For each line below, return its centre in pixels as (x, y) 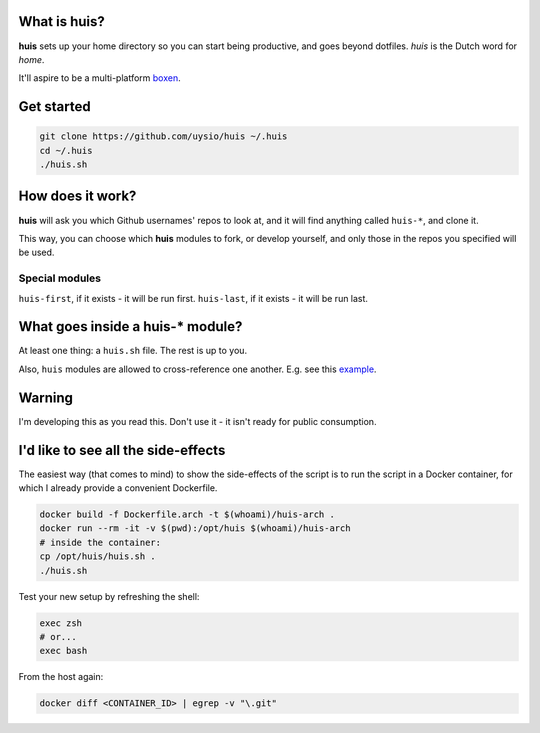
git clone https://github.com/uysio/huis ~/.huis (163, 136)
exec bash (63, 651)
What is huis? (61, 21)
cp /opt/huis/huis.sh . (98, 556)
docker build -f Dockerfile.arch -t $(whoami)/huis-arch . (187, 514)
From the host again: (61, 677)
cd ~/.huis (66, 150)
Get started (54, 106)
